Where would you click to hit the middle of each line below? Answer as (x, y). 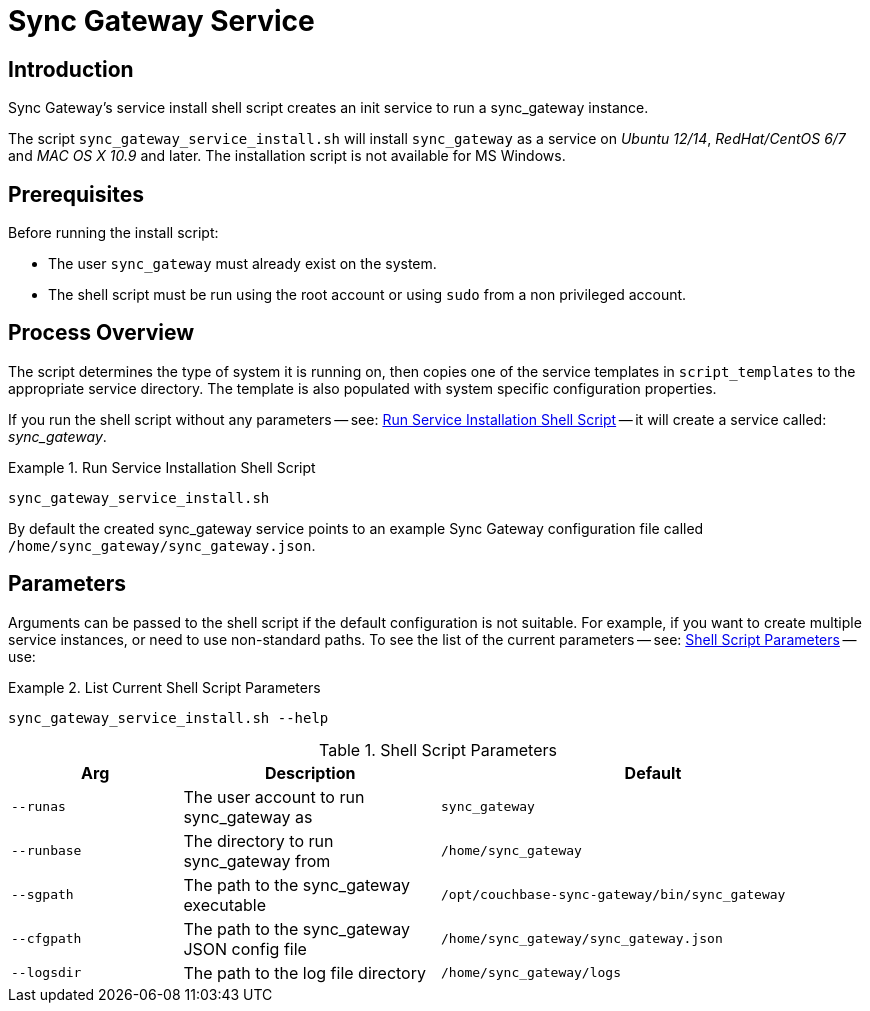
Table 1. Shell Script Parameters (438, 749)
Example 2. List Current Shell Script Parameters (164, 687)
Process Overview (101, 333)
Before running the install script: (113, 233)
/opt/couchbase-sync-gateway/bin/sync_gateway (613, 895)
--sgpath (42, 895)
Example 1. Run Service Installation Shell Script (162, 467)
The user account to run (274, 796)
